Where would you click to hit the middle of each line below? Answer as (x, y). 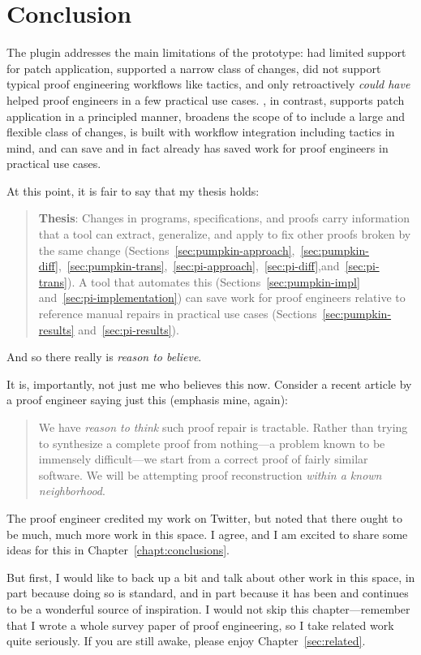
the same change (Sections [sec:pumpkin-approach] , (167, 250)
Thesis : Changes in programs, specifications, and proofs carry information (224, 218)
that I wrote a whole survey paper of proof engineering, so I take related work (200, 625)
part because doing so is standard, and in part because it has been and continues (208, 593)
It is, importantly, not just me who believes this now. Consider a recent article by (209, 384)
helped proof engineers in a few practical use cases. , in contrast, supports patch (206, 99)
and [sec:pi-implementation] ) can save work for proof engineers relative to (222, 297)
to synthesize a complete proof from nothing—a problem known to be (212, 443)
